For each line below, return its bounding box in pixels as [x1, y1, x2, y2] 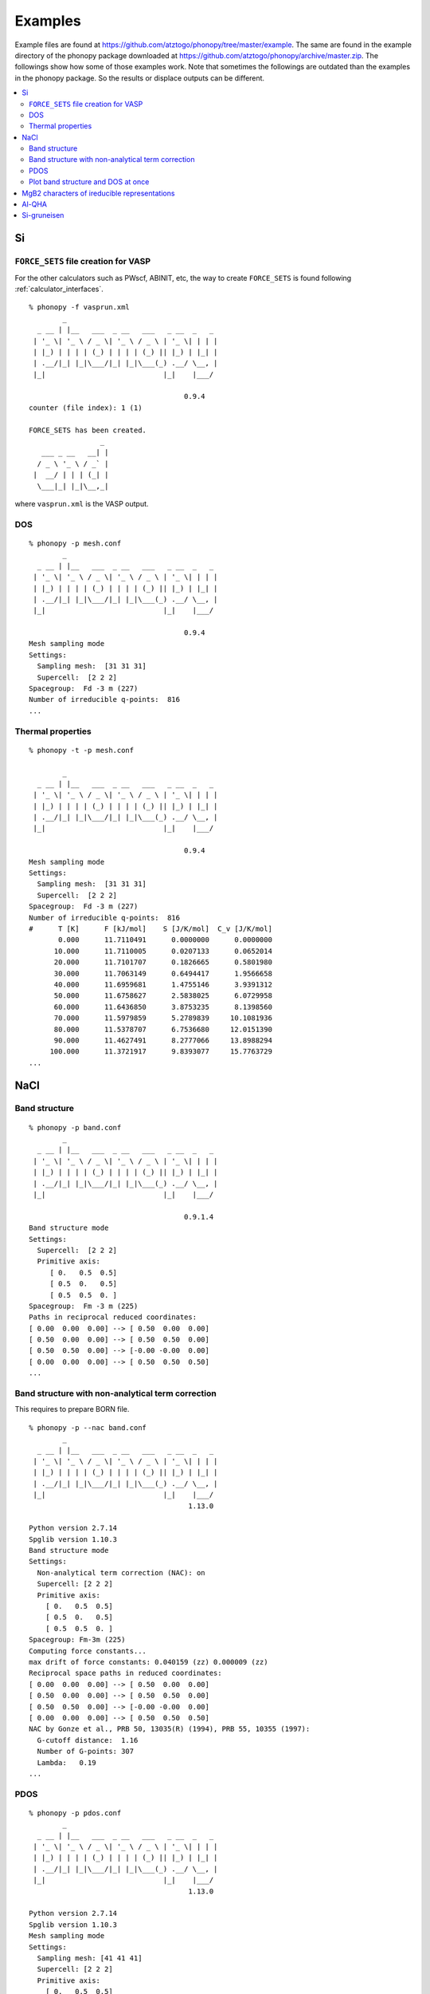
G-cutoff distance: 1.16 [37, 1736, 139, 1744]
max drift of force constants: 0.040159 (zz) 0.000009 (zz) [29, 1657, 268, 1666]
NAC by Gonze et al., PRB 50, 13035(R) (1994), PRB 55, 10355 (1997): [29, 1724, 311, 1734]
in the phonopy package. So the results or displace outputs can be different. [14, 73, 265, 83]
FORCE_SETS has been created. [29, 425, 147, 435]
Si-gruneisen [21, 211, 64, 220]
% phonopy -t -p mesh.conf [29, 746, 135, 755]
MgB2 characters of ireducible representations [21, 188, 175, 198]
